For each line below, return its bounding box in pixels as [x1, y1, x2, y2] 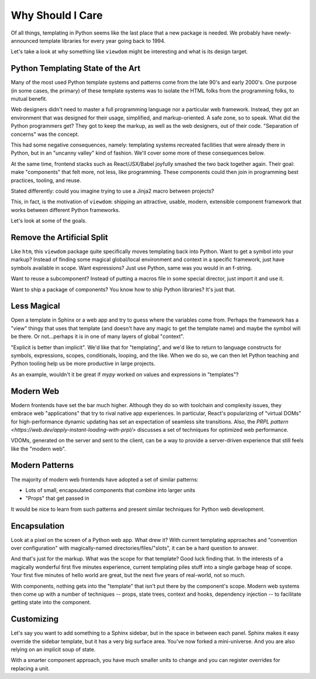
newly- [274, 29, 292, 36]
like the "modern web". [11, 445, 66, 452]
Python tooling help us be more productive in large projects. [11, 360, 156, 367]
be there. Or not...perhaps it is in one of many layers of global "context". [11, 333, 184, 340]
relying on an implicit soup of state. [11, 646, 96, 653]
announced [11, 37, 39, 44]
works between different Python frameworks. [11, 206, 121, 213]
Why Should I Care [11, 9, 103, 22]
